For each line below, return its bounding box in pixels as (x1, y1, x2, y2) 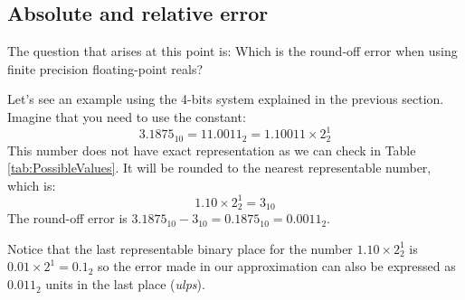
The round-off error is (7, 209, 128, 228)
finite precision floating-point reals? (7, 59, 204, 78)
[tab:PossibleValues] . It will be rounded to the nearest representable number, (7, 158, 432, 177)
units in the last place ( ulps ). (45, 275, 205, 294)
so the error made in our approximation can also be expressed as (98, 257, 456, 276)
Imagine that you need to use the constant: (7, 107, 246, 126)
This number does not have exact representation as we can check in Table (7, 140, 416, 159)
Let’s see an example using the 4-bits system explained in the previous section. (7, 89, 444, 108)
